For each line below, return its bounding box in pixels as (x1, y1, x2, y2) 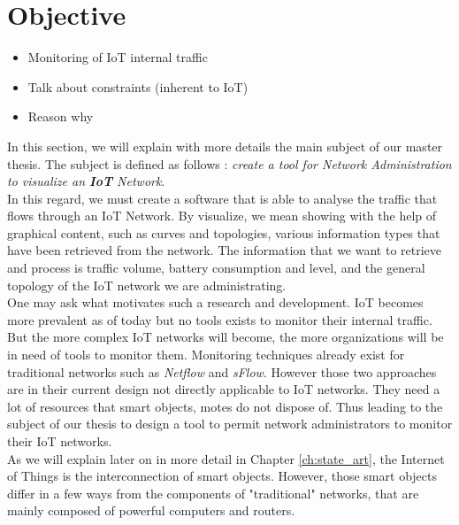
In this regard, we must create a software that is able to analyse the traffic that (7, 189, 438, 207)
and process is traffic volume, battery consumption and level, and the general (7, 259, 425, 277)
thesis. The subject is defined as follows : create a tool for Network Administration (7, 154, 452, 173)
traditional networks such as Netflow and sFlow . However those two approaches (7, 362, 437, 381)
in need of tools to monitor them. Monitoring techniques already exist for (7, 345, 405, 364)
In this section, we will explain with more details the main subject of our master (7, 136, 443, 155)
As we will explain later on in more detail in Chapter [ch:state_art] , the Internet (7, 449, 445, 467)
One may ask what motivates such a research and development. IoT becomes (7, 293, 424, 312)
